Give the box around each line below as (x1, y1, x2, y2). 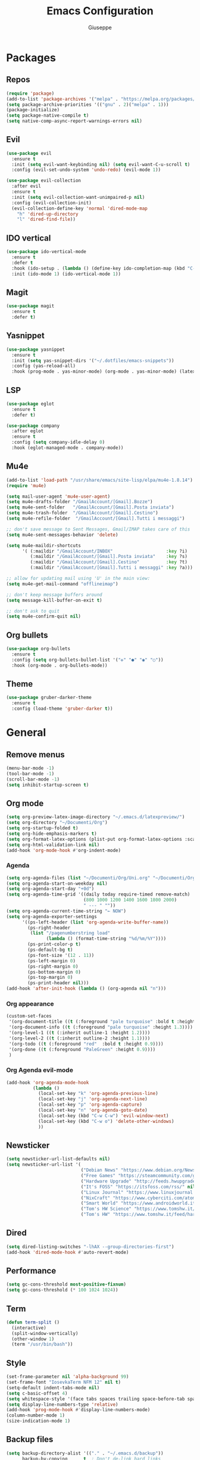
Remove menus (6, 749, 65, 760)
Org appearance (6, 1000, 55, 1008)
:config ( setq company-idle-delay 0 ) (11, 439, 105, 445)
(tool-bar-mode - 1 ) (6, 770, 55, 776)
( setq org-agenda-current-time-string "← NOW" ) (6, 908, 127, 914)
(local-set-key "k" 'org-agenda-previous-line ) (37, 1091, 159, 1097)
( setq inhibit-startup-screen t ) (6, 782, 89, 788)
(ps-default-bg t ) (27, 947, 73, 953)
